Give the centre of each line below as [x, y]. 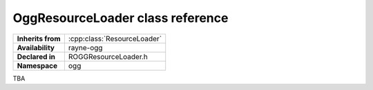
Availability [36, 47]
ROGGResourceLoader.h [108, 56]
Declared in [36, 56]
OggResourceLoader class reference [121, 18]
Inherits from [39, 38]
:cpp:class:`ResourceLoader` [115, 38]
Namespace [37, 65]
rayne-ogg [85, 47]
